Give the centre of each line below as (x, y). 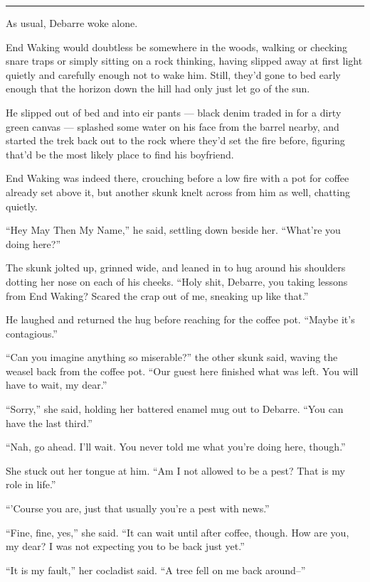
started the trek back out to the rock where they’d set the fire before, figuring (175, 140)
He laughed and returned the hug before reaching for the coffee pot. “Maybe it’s (180, 319)
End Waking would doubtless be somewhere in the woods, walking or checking (177, 47)
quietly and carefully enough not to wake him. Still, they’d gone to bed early (173, 74)
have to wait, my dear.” (57, 385)
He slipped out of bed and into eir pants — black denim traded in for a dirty (174, 112)
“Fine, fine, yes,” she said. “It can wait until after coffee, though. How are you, (178, 532)
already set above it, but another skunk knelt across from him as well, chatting (178, 192)
